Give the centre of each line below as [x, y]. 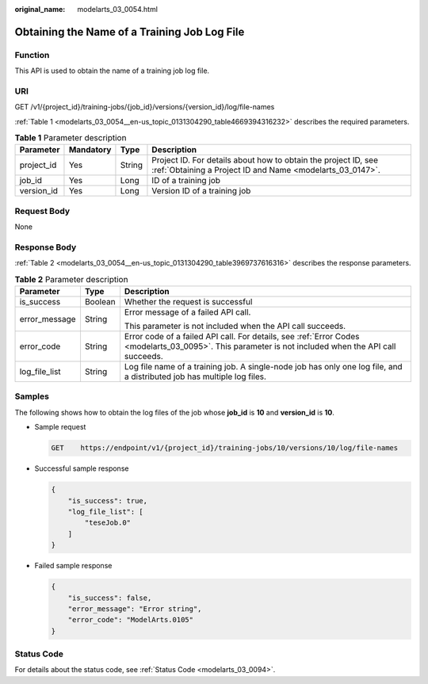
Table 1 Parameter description [71, 138]
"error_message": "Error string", [135, 609]
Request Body [42, 211]
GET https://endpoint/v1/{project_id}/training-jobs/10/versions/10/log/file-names [225, 448]
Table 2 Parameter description [71, 279]
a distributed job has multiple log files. [195, 376]
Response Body [46, 247]
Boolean [100, 302]
